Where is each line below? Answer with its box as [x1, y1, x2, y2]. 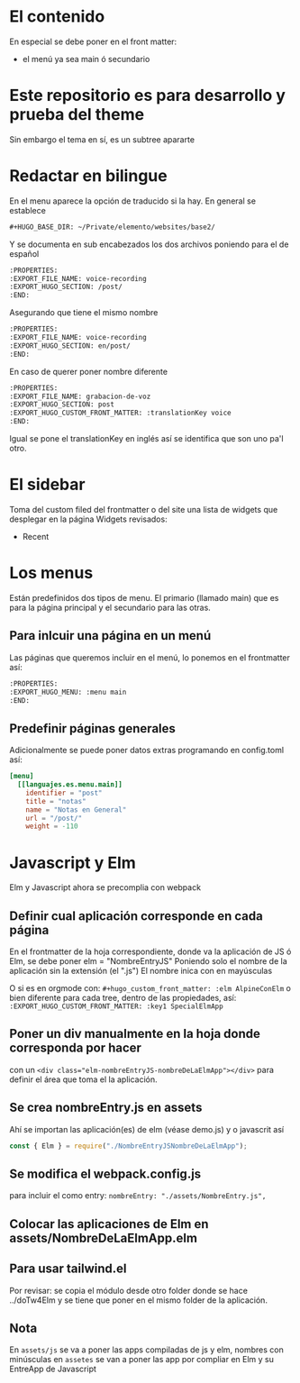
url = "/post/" [25, 814, 83, 823]
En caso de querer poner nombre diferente [9, 366, 168, 377]
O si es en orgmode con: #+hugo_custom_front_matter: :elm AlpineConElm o [9, 983, 291, 994]
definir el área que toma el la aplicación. [9, 1074, 158, 1085]
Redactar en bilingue [9, 166, 168, 187]
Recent [22, 532, 50, 541]
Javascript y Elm [9, 852, 137, 873]
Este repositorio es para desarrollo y [9, 86, 286, 105]
